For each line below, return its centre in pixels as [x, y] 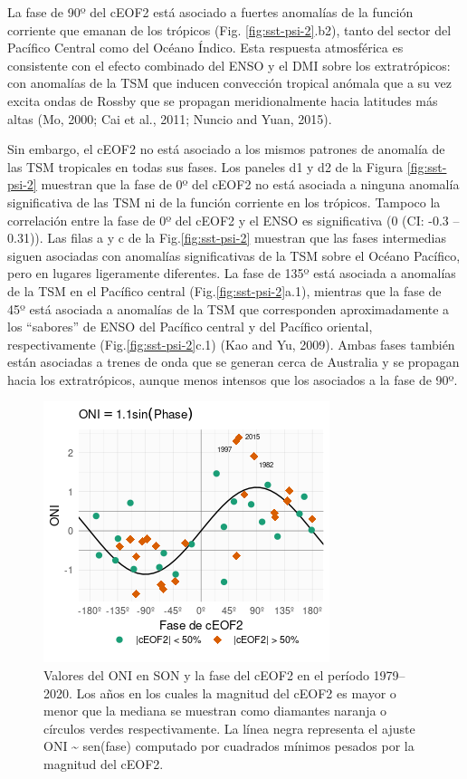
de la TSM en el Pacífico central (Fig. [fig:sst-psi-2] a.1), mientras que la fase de [224, 290]
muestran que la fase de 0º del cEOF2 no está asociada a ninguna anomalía [250, 184]
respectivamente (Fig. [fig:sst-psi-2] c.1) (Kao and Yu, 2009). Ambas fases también [231, 344]
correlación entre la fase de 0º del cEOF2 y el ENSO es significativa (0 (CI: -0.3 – [233, 220]
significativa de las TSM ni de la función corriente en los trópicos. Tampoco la [224, 202]
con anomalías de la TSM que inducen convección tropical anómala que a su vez [229, 83]
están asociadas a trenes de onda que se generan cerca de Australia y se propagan [233, 362]
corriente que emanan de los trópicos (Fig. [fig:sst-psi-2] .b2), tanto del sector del [229, 29]
